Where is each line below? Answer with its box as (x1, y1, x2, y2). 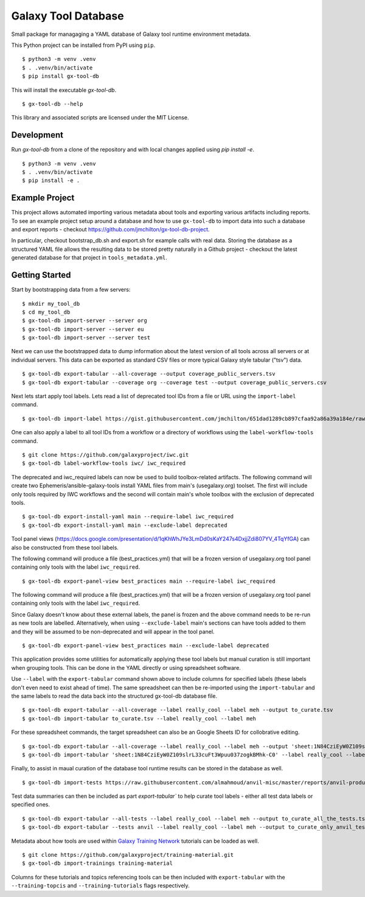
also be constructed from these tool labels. (11, 544, 119, 551)
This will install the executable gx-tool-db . (11, 86, 117, 94)
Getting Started (11, 270, 71, 280)
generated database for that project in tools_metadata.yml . (11, 254, 167, 261)
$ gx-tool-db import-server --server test (22, 334, 151, 341)
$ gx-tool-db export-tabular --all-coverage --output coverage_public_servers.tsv (22, 370, 276, 378)
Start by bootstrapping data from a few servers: (11, 286, 131, 294)
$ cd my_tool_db (22, 308, 71, 315)
